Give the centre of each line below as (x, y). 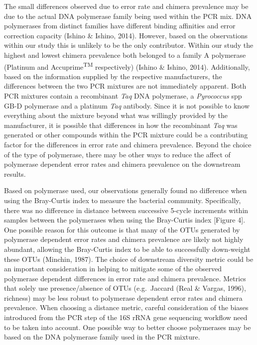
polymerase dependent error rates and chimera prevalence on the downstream (122, 164)
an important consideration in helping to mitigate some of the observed (113, 269)
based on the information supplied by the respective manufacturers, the (113, 76)
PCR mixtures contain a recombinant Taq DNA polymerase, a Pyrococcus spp (123, 96)
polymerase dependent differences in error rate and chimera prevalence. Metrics (125, 278)
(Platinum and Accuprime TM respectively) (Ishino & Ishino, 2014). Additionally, (127, 66)
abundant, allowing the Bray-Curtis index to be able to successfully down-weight (127, 249)
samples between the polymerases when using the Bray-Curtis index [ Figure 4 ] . (125, 220)
